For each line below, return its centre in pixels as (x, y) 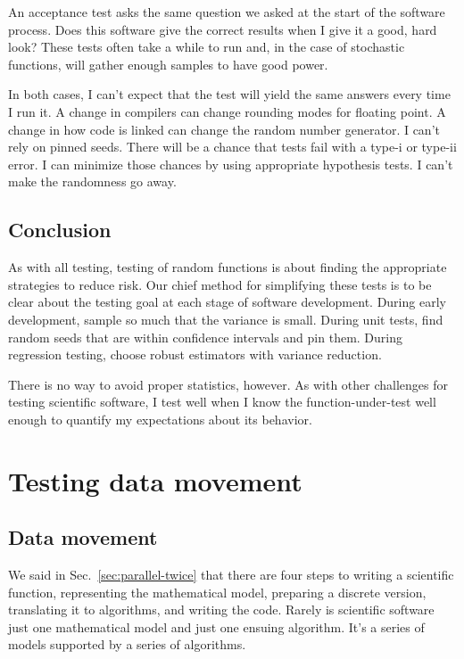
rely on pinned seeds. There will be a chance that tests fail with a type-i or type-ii (232, 147)
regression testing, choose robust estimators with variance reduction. (195, 354)
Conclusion (60, 230)
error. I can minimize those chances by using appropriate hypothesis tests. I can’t (231, 164)
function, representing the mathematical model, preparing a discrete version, (217, 592)
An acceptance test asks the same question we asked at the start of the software (227, 12)
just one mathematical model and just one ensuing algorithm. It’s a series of (216, 626)
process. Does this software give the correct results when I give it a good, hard (223, 29)
